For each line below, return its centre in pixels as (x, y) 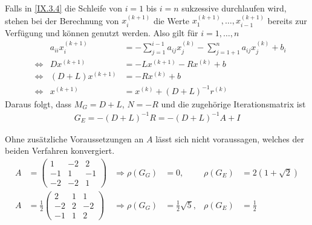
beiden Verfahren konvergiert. (60, 151)
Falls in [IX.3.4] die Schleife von (63, 8)
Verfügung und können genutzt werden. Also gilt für (102, 32)
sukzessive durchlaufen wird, (234, 8)
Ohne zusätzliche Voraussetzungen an (74, 138)
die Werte (171, 20)
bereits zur (287, 20)
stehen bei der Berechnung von (62, 20)
